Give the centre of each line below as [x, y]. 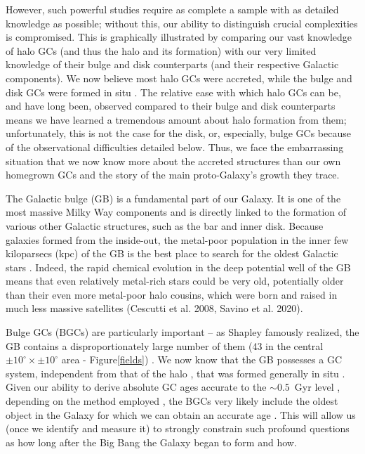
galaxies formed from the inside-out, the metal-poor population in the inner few [177, 239]
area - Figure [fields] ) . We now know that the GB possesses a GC [201, 359]
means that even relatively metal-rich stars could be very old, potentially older [175, 281]
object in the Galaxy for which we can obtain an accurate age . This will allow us [181, 414]
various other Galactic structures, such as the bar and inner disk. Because [165, 225]
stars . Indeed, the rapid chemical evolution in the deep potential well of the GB [178, 267]
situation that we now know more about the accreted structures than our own [173, 161]
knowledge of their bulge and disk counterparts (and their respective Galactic [172, 64]
